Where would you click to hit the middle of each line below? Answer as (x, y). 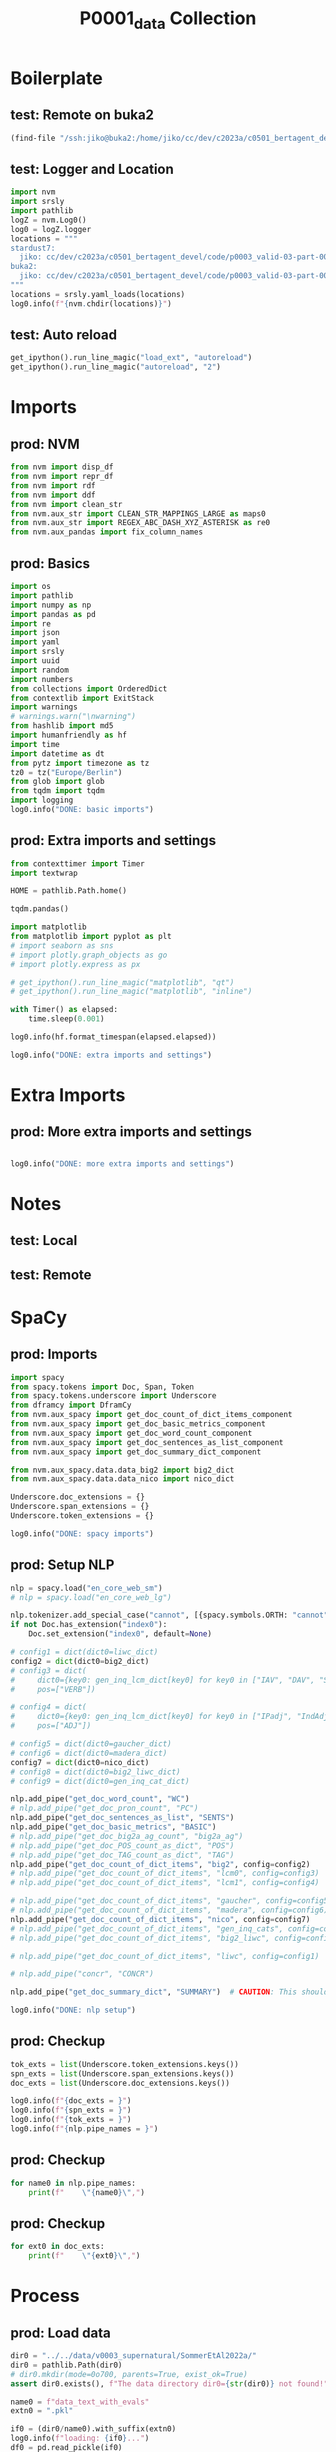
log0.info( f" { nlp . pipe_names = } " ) (84, 2129)
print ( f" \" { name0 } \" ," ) (86, 2192)
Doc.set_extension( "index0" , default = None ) (120, 1634)
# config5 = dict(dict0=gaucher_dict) (91, 1744)
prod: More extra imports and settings (131, 1132)
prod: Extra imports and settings (113, 840)
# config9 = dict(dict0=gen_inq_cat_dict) (100, 1781)
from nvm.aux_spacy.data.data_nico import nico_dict (122, 1479)
